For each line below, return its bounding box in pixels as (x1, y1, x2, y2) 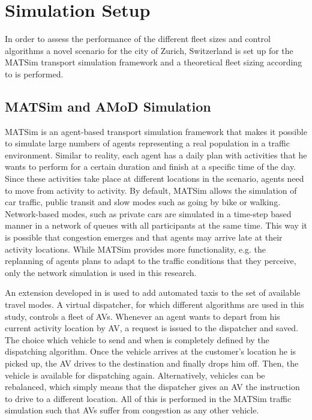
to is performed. (5, 67, 64, 80)
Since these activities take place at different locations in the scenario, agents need (5, 172, 304, 185)
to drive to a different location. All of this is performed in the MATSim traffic (5, 392, 292, 404)
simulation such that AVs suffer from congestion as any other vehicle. (5, 404, 259, 416)
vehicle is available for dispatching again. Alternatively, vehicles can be (5, 368, 265, 381)
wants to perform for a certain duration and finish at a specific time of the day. (5, 160, 296, 173)
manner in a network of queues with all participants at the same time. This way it (5, 219, 307, 232)
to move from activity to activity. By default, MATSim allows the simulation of (5, 184, 297, 196)
